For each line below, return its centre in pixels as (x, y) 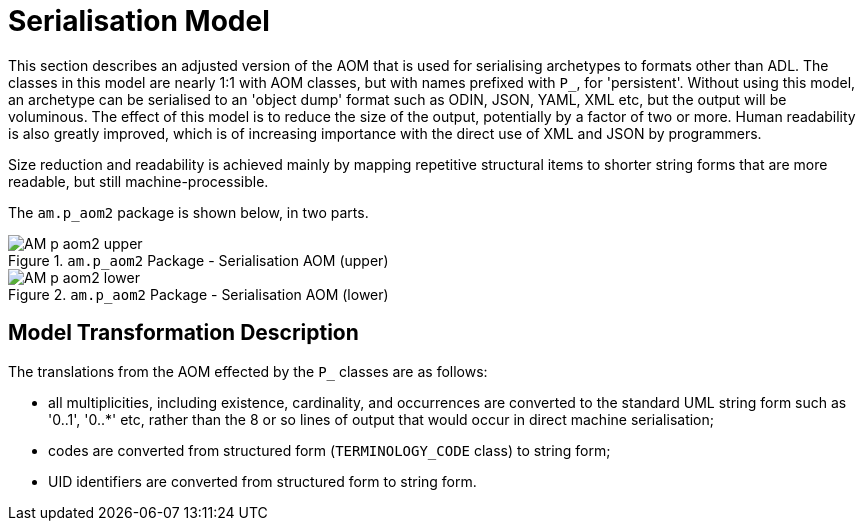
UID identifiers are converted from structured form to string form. (262, 481)
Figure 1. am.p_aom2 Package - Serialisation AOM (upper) (198, 260)
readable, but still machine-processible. (138, 181)
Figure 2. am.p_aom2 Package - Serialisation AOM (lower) (198, 294)
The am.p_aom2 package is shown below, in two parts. (188, 212)
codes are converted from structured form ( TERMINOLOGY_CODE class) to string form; (329, 450)
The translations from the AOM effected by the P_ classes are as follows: (248, 371)
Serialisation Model (139, 21)
